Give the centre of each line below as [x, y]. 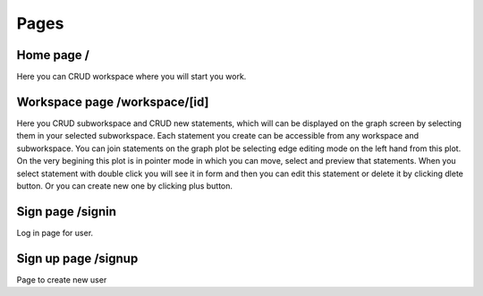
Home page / [53, 55]
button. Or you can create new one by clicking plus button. [124, 186]
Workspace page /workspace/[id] [113, 101]
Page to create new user [62, 279]
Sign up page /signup [77, 258]
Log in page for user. [55, 233]
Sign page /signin [66, 211]
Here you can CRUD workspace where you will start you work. [131, 77]
